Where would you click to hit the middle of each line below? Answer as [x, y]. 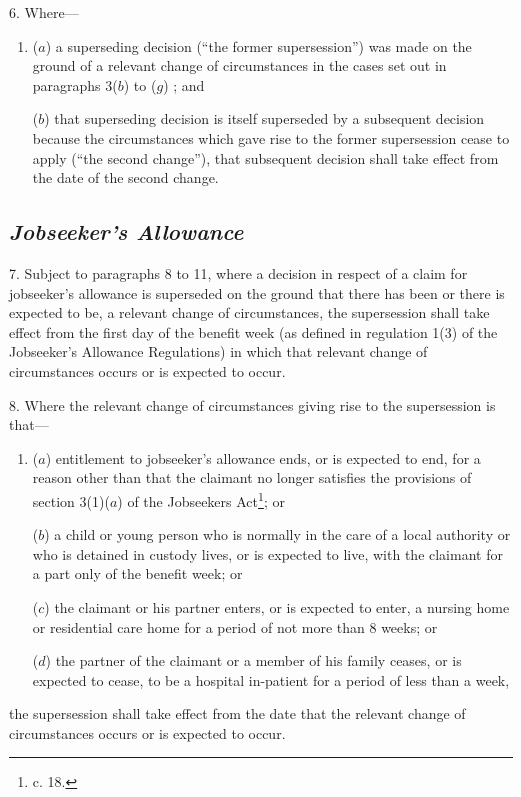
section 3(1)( [71, 500]
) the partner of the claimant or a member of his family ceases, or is [253, 660]
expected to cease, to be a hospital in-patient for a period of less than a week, [271, 679]
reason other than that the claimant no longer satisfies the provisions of [252, 477]
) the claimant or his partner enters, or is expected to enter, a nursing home [277, 606]
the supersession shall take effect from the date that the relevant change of [237, 713]
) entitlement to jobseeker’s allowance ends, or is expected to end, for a [263, 457]
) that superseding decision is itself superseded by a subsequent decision [264, 118]
